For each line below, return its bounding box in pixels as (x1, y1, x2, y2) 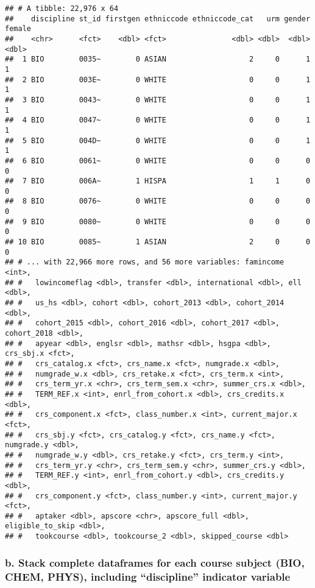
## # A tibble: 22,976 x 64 (5, 4, 119, 13)
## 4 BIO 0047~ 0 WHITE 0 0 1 (5, 116, 311, 125)
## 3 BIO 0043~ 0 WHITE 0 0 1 (5, 95, 311, 104)
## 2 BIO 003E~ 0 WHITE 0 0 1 (5, 75, 311, 84)
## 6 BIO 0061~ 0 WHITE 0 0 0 (5, 156, 311, 165)
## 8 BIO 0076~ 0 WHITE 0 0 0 (5, 197, 311, 206)
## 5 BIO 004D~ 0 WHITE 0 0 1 (5, 136, 311, 145)
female (5, 24, 31, 34)
